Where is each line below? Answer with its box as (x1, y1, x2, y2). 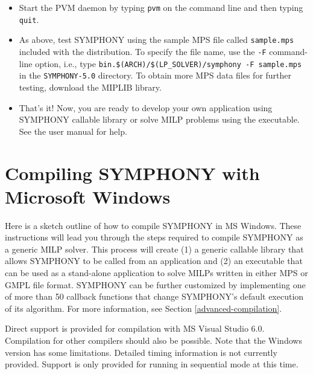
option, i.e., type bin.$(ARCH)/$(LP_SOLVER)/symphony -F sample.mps (35, 57, 302, 69)
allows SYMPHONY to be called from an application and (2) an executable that (5, 254, 303, 267)
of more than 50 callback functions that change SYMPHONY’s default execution (5, 290, 304, 303)
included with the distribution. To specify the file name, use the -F (19, 45, 267, 57)
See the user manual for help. (19, 124, 127, 137)
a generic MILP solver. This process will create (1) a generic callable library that (5, 242, 304, 255)
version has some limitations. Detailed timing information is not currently (5, 346, 277, 358)
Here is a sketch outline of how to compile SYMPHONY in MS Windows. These (5, 219, 302, 231)
